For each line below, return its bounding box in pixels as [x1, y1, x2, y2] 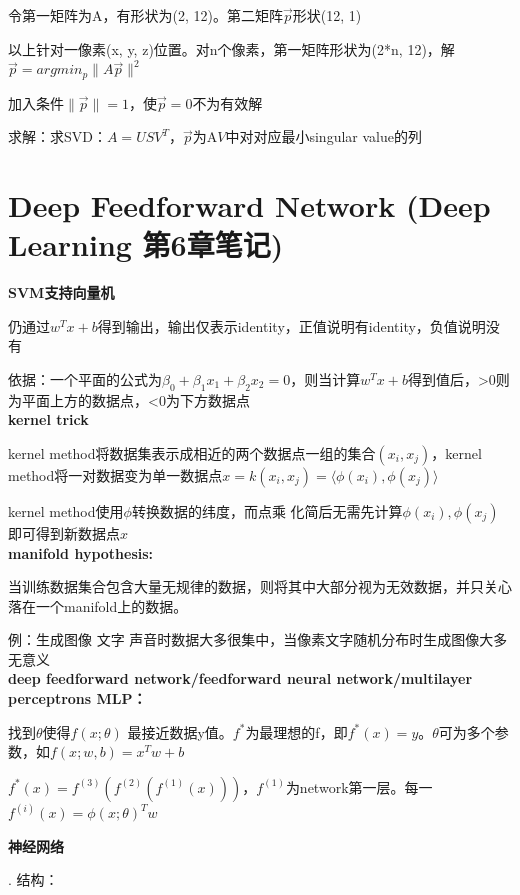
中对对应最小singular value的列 [225, 126, 422, 147]
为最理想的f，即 [245, 721, 348, 742]
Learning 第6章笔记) [8, 224, 284, 265]
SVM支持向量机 [8, 282, 115, 303]
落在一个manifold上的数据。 [8, 595, 188, 616]
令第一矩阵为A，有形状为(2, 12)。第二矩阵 [8, 5, 283, 25]
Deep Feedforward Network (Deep [8, 185, 491, 226]
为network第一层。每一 [285, 776, 433, 797]
